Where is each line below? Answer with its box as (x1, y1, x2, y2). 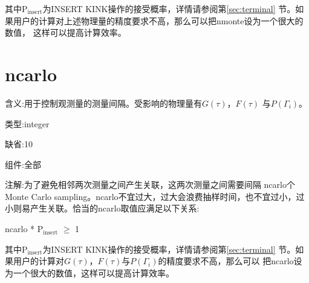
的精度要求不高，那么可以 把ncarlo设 (158, 255, 302, 267)
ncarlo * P (5, 222, 44, 235)
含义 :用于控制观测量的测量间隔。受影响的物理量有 (5, 96, 202, 109)
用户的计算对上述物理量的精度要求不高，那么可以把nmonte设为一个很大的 (13, 14, 304, 27)
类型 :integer (5, 117, 50, 130)
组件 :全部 (5, 158, 41, 170)
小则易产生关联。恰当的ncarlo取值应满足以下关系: (5, 202, 200, 215)
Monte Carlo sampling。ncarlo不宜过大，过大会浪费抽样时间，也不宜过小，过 (5, 190, 305, 202)
